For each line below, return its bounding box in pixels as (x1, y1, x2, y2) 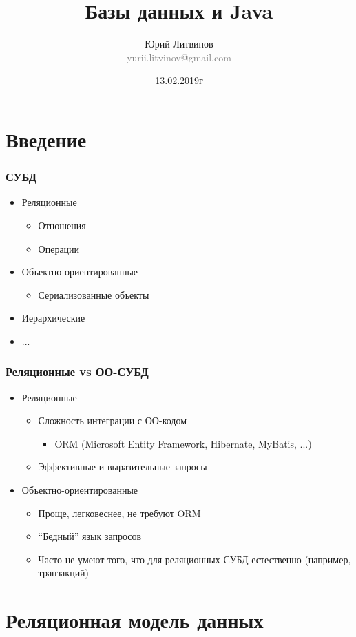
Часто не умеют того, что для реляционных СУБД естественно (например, (38, 552, 351, 566)
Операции (38, 241, 80, 255)
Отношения (38, 218, 86, 232)
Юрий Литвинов (145, 36, 213, 51)
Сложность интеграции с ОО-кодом (38, 413, 187, 428)
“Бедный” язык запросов (38, 529, 142, 543)
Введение (6, 125, 87, 153)
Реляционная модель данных (6, 606, 264, 634)
